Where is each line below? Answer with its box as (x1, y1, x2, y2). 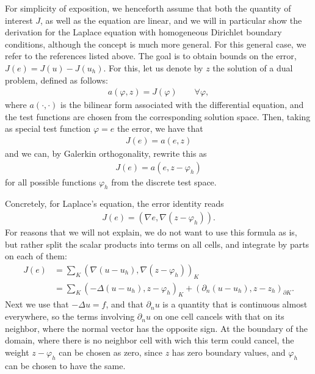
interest (5, 13, 33, 26)
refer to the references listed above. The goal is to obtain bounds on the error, (5, 49, 297, 62)
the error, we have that (117, 122, 203, 135)
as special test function (5, 122, 91, 135)
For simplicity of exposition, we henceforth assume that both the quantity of (5, 2, 291, 14)
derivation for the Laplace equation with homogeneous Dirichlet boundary (5, 26, 282, 38)
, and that (106, 298, 143, 311)
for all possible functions (5, 175, 96, 188)
